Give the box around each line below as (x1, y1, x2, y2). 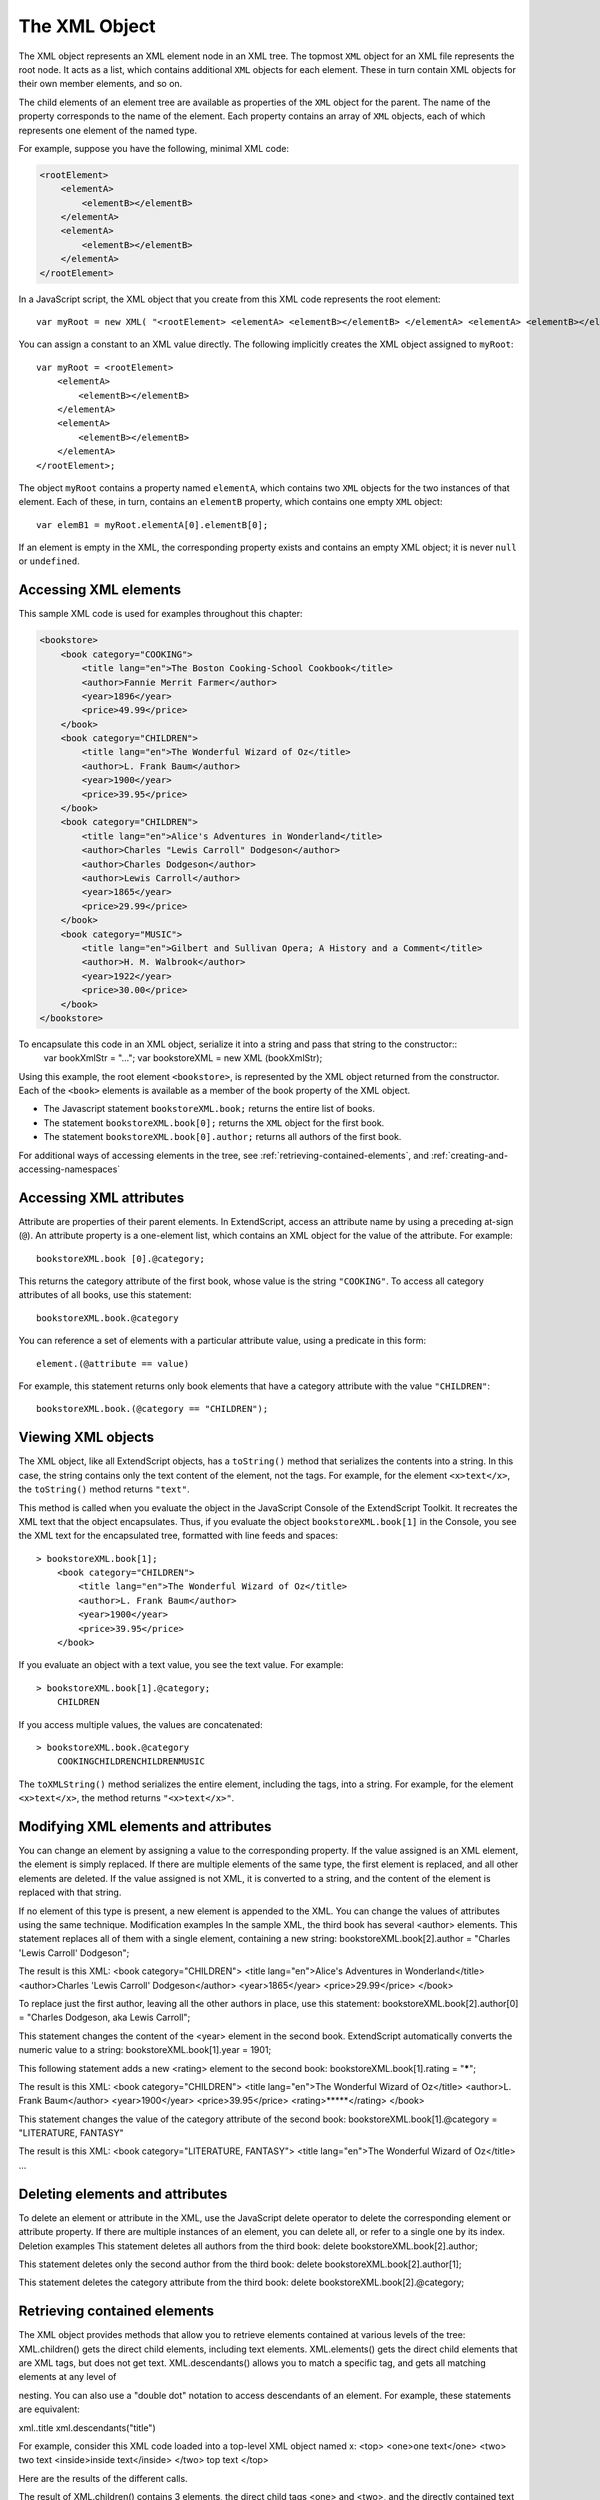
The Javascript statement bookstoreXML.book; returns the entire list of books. (43, 1103, 375, 1115)
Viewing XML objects (18, 1429, 155, 1446)
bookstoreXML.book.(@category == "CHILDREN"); (36, 1403, 269, 1415)
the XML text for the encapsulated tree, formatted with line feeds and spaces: (18, 1530, 339, 1542)
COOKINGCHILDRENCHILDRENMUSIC (56, 1756, 205, 1767)
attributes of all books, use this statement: (18, 1289, 192, 1301)
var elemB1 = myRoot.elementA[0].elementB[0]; (36, 519, 269, 530)
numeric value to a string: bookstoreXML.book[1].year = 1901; (18, 2044, 272, 2056)
